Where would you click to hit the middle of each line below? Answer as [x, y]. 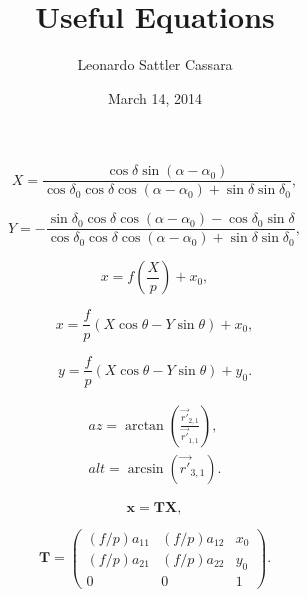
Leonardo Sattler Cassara [155, 64]
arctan [144, 425]
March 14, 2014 [155, 97]
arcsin [145, 468]
